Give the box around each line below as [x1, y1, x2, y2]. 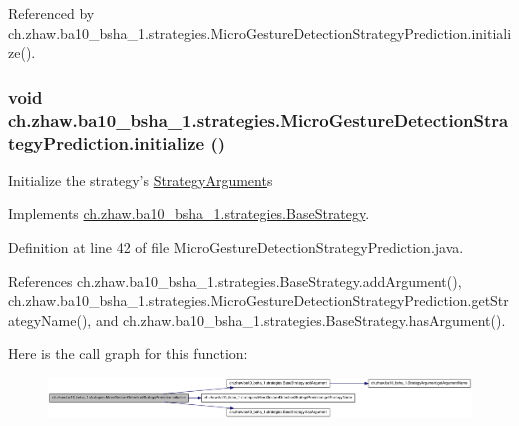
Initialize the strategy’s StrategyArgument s [8, 169, 273, 190]
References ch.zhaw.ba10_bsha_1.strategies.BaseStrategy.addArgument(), [8, 270, 462, 291]
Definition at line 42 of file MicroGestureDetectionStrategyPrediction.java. [8, 237, 464, 258]
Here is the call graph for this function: [8, 343, 248, 364]
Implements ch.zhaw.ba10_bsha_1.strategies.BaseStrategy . [8, 203, 370, 224]
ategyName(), [8, 309, 92, 330]
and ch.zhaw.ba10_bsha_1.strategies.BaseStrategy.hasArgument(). [95, 309, 506, 330]
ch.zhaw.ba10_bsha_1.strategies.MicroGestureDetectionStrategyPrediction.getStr [8, 290, 509, 311]
